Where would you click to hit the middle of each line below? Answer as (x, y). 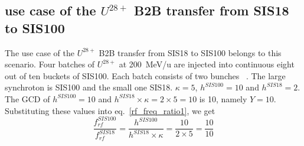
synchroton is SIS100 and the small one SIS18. (89, 87)
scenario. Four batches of (50, 64)
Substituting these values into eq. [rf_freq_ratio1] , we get (110, 110)
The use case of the (40, 52)
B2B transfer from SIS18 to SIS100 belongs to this (190, 52)
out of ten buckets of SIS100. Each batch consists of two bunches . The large (145, 75)
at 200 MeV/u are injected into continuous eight (207, 64)
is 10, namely (223, 98)
